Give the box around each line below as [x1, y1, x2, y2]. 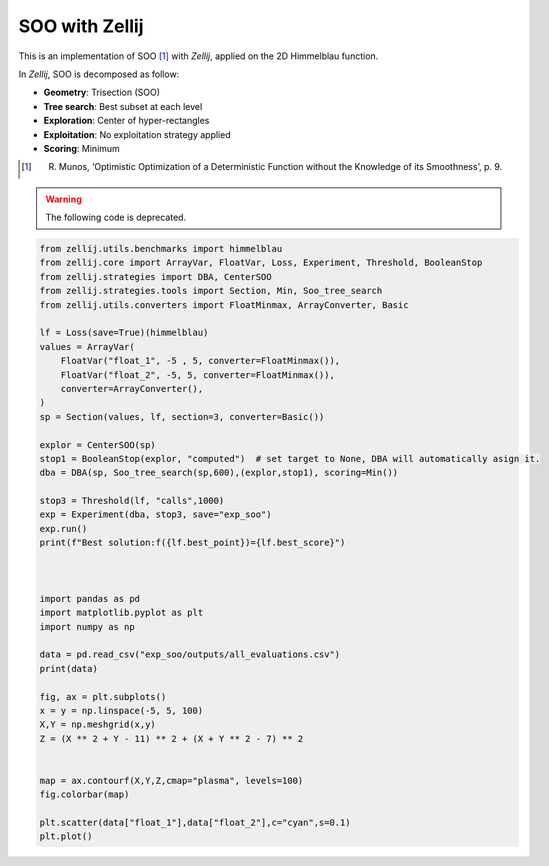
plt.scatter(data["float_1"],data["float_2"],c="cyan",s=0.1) [39, 817, 351, 829]
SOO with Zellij [18, 15, 144, 37]
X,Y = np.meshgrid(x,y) [39, 719, 157, 730]
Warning [45, 193, 82, 205]
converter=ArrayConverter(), [60, 383, 204, 394]
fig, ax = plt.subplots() [39, 691, 167, 702]
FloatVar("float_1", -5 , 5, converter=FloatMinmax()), [60, 355, 341, 367]
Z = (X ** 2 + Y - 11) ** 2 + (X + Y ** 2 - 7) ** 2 [39, 733, 304, 744]
